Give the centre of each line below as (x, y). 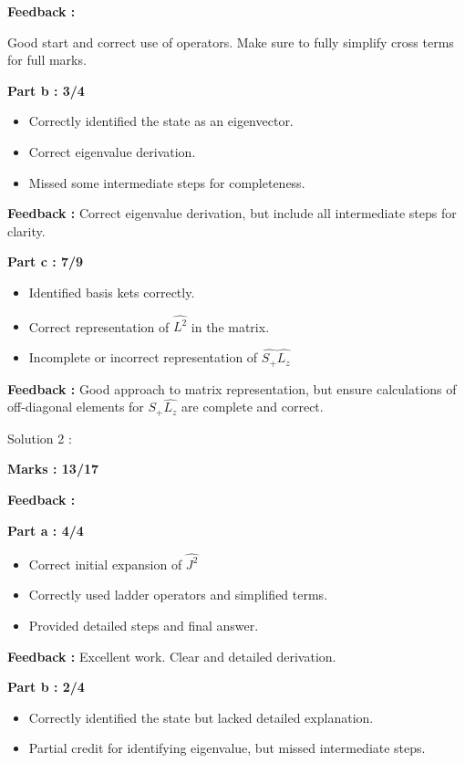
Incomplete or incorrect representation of (143, 357)
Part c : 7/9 (46, 261)
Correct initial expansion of (105, 564)
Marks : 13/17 (53, 469)
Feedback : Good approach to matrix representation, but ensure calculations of (232, 388)
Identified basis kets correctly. (112, 292)
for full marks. (47, 60)
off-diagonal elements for (76, 407)
